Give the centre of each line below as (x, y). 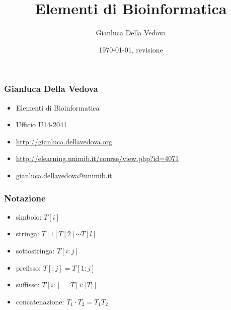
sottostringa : (35, 250)
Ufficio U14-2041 (41, 124)
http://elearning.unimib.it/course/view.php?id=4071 (97, 158)
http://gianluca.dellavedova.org (64, 141)
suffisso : (28, 285)
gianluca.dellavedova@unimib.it (64, 175)
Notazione (25, 198)
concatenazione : (40, 301)
